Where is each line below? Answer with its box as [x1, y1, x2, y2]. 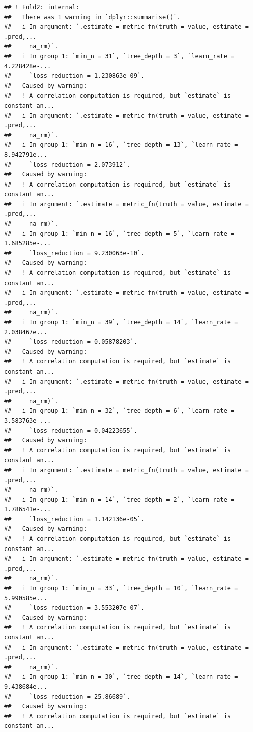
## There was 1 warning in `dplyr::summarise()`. [4, 13, 181, 21]
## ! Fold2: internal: [4, 4, 80, 11]
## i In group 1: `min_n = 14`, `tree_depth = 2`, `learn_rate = [4, 496, 235, 503]
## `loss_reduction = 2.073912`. [4, 161, 130, 168]
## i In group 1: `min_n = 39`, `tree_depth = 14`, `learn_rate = [4, 319, 238, 326]
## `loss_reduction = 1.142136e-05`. [4, 515, 145, 523]
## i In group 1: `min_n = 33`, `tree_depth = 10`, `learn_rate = [4, 585, 238, 592]
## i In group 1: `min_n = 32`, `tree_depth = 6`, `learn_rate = [4, 407, 235, 415]
